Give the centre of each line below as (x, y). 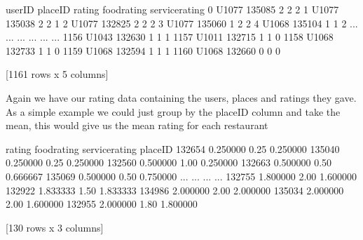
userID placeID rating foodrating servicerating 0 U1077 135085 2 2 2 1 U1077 (172, 9)
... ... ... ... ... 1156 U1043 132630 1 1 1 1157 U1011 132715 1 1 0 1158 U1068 (170, 37)
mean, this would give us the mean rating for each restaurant (137, 125)
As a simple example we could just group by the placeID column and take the (173, 111)
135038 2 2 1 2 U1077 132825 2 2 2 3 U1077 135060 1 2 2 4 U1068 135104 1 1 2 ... (182, 23)
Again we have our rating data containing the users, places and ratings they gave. (181, 97)
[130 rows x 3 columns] (55, 227)
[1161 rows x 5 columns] (57, 74)
